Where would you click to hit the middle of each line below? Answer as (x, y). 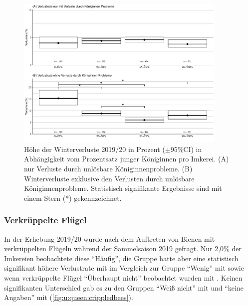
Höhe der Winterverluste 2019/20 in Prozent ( (95, 149)
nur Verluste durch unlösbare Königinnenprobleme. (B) (108, 169)
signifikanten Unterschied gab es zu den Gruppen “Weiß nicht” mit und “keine (124, 287)
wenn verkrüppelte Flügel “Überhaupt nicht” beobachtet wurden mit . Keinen (123, 278)
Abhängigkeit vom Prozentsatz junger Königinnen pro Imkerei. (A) (126, 159)
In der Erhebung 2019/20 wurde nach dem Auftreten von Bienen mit (110, 238)
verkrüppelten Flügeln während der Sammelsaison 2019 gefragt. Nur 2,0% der (123, 248)
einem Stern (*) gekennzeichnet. (73, 198)
